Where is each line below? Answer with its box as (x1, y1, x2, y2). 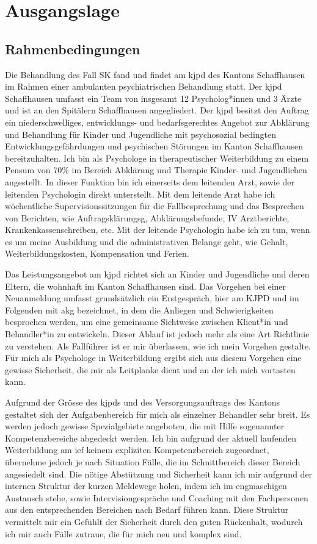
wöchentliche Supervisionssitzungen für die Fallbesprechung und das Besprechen (5, 199, 304, 212)
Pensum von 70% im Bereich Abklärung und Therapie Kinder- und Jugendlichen (5, 163, 307, 176)
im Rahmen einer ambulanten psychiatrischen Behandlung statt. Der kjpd (5, 80, 282, 93)
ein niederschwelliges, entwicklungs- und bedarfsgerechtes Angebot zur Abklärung (5, 115, 310, 128)
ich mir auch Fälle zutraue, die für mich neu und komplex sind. (5, 527, 242, 540)
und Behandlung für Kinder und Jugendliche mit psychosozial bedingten (5, 127, 277, 140)
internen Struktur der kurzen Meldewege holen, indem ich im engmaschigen (5, 479, 287, 492)
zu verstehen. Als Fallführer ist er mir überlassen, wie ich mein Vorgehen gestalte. (5, 339, 312, 352)
